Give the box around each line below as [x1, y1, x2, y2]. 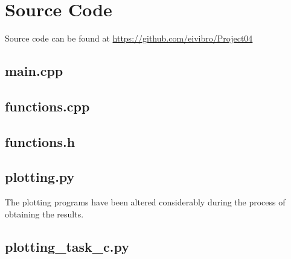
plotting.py [5, 167, 75, 186]
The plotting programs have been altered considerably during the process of [5, 196, 286, 208]
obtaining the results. [5, 207, 84, 220]
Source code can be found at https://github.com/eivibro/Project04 [5, 32, 253, 45]
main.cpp [5, 61, 63, 80]
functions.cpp [5, 96, 90, 115]
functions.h [5, 132, 75, 151]
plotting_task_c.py [5, 237, 129, 255]
